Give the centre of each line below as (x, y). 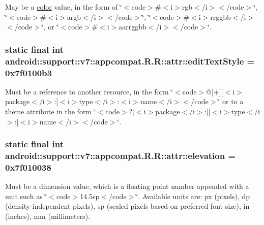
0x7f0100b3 (28, 72)
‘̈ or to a (231, 101)
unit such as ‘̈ (26, 196)
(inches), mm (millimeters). (48, 216)
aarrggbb (133, 27)
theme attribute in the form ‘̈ (51, 111)
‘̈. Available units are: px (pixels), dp (193, 196)
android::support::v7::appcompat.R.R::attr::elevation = (121, 156)
